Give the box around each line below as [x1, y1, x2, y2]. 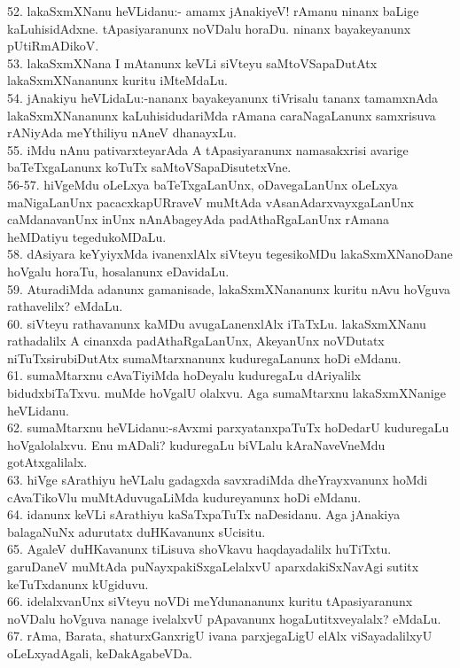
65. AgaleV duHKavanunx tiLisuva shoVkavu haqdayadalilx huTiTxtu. [7, 540, 392, 558]
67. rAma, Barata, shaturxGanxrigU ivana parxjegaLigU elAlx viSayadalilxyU [7, 626, 433, 645]
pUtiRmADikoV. [7, 36, 99, 55]
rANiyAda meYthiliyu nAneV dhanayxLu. [7, 123, 237, 142]
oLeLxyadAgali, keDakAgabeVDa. [7, 643, 192, 662]
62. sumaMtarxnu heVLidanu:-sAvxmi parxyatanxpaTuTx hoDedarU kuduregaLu [7, 418, 449, 437]
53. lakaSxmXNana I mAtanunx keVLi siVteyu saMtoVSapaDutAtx [7, 53, 378, 72]
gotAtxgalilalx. [7, 453, 88, 471]
